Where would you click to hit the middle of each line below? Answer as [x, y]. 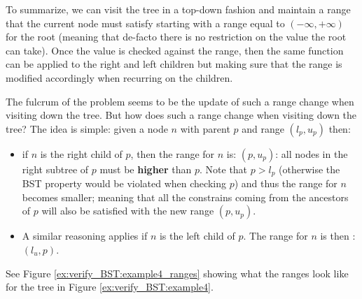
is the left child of [197, 236]
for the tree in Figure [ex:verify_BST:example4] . [110, 287]
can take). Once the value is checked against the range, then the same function [175, 50]
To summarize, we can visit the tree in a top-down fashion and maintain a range [178, 9]
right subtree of [55, 169]
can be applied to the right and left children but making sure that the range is [174, 64]
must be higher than [146, 169]
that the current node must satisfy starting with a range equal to [145, 23]
